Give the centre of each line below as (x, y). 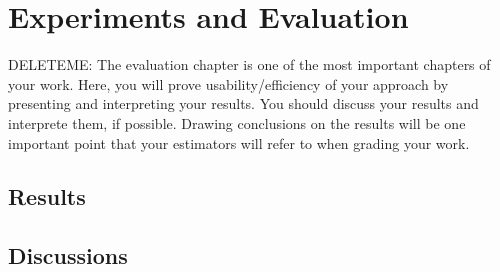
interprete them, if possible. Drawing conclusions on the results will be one (237, 122)
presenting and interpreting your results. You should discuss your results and (243, 103)
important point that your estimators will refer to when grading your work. (239, 142)
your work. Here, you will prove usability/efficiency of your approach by (228, 83)
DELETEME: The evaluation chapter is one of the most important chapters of (249, 64)
